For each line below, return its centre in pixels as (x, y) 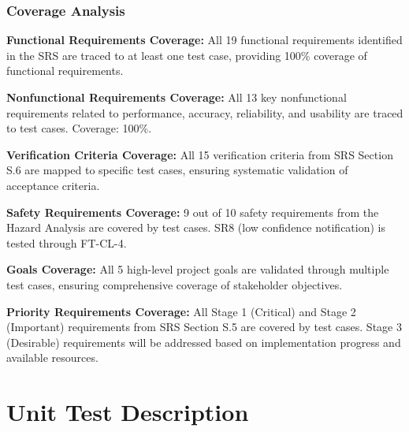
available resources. (52, 358)
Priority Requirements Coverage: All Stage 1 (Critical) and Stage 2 (181, 311)
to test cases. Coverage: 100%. (79, 128)
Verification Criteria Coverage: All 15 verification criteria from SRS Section (200, 154)
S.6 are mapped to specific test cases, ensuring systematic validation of (177, 170)
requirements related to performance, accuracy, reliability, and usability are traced (205, 112)
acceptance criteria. (53, 185)
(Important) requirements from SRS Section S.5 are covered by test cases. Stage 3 (204, 327)
